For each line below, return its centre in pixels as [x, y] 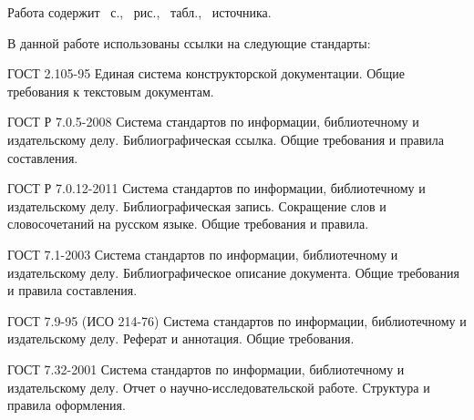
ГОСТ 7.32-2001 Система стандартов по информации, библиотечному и [206, 369]
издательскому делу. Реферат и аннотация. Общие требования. [181, 338]
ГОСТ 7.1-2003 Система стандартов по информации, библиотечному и [203, 254]
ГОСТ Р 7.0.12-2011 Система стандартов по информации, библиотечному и [216, 188]
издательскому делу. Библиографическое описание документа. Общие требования [233, 272]
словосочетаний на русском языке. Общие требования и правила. [188, 224]
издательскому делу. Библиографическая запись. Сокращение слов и [197, 205]
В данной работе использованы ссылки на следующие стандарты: [189, 42]
